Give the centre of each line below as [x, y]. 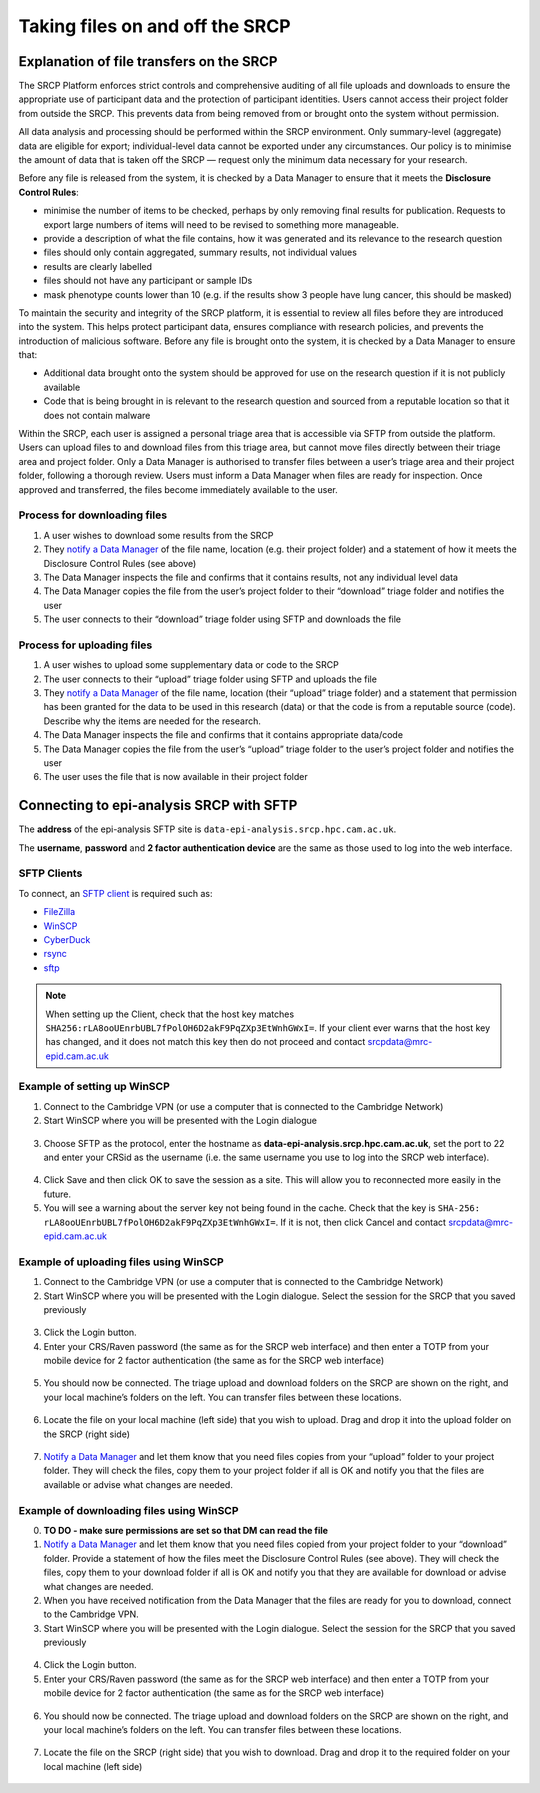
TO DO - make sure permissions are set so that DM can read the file [186, 1530]
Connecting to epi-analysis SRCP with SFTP [158, 805]
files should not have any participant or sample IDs [148, 281]
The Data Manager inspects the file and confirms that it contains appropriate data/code [223, 735]
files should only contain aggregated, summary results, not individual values [200, 252]
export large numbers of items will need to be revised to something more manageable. [221, 224]
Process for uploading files [85, 645]
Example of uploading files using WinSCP [121, 1262]
